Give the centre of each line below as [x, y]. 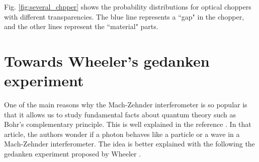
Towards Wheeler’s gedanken [107, 60]
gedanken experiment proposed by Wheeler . [73, 154]
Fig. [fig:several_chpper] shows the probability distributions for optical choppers [128, 7]
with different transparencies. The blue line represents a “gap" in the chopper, [124, 16]
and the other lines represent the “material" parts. [81, 26]
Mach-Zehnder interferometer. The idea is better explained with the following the [129, 144]
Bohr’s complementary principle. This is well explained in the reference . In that [128, 124]
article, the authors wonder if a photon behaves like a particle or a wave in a [122, 134]
